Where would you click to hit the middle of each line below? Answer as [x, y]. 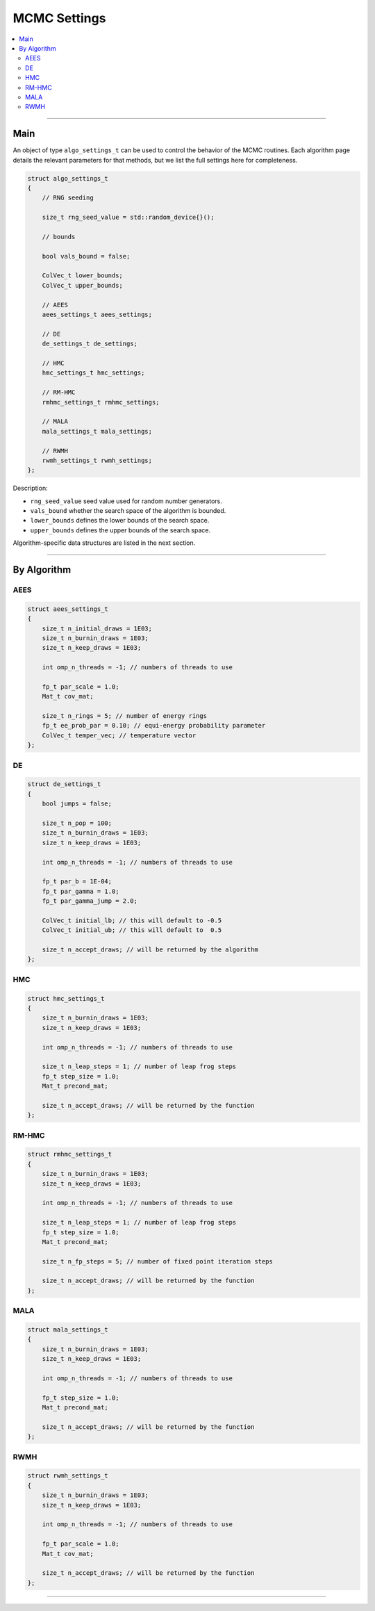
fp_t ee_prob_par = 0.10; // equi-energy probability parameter [154, 726]
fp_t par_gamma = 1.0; [81, 891]
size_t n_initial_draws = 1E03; [97, 628]
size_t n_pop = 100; [77, 823]
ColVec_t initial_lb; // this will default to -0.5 [132, 920]
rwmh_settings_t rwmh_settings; [97, 460]
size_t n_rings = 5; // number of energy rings [125, 716]
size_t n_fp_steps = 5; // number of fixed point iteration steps [158, 1261]
